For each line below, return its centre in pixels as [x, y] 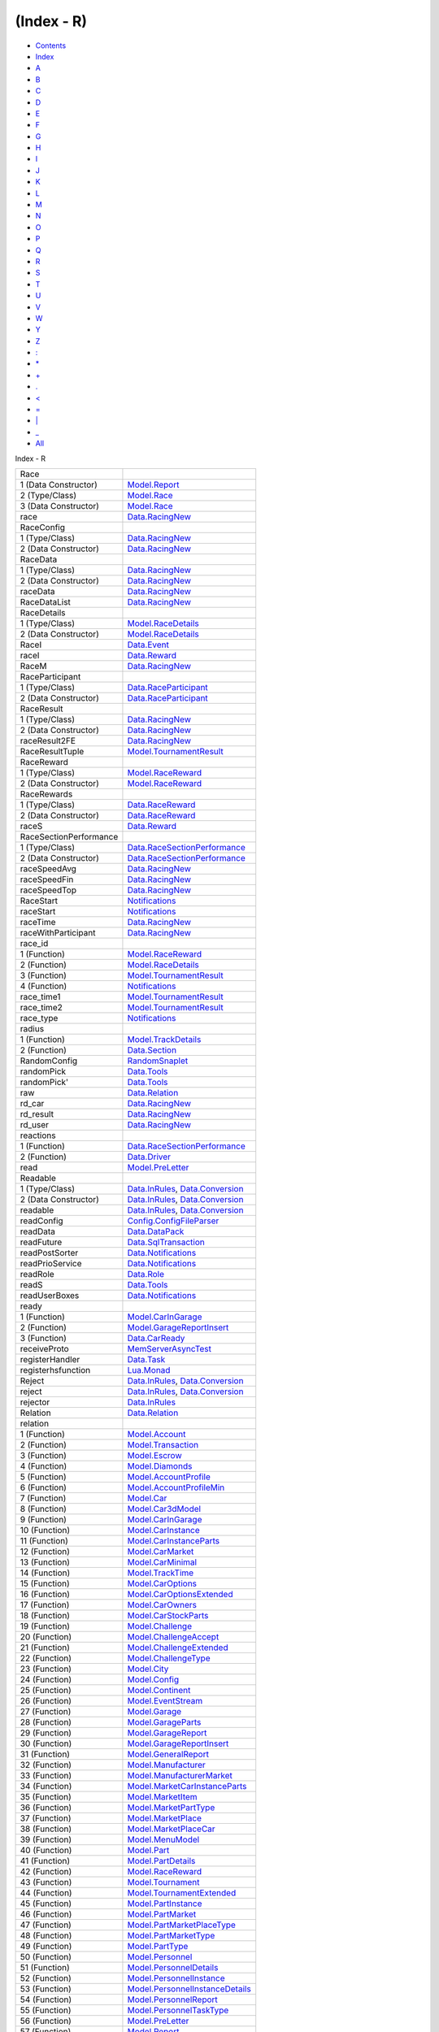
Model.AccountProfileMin [176, 1487]
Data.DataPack [156, 1231]
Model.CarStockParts [168, 1615]
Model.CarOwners [162, 1605]
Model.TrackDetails [164, 1039]
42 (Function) [46, 1871]
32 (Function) [46, 1765]
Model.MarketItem [163, 1797]
